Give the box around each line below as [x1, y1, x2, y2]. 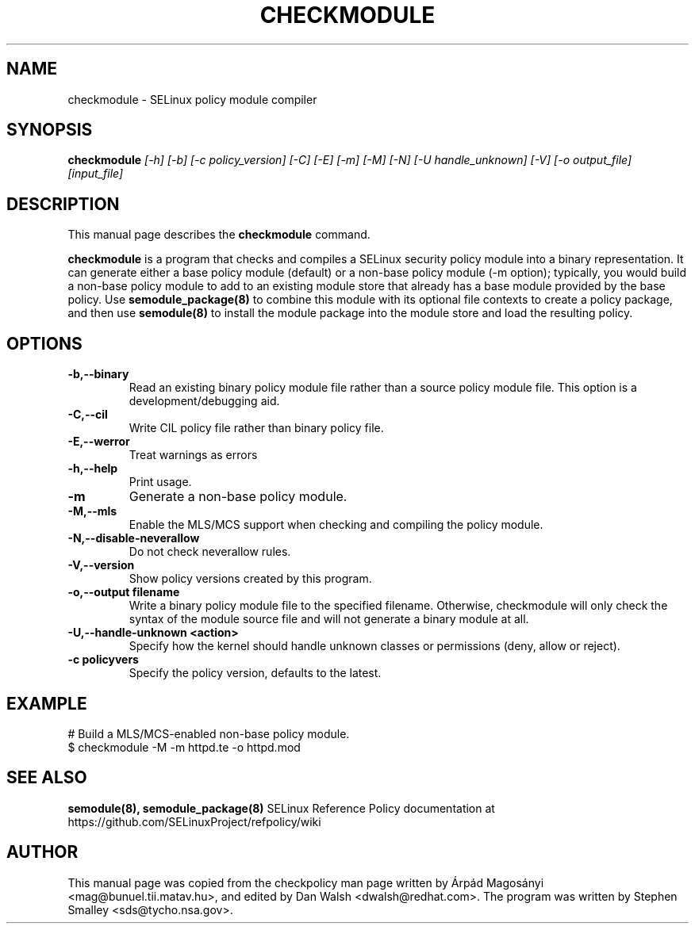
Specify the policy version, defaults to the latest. [129, 666, 382, 680]
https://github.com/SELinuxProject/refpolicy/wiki [67, 814, 321, 829]
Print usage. [129, 475, 192, 489]
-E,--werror [67, 434, 130, 449]
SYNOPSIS [6, 120, 93, 140]
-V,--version [67, 558, 135, 572]
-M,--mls [67, 504, 117, 519]
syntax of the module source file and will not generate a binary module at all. [129, 612, 529, 626]
